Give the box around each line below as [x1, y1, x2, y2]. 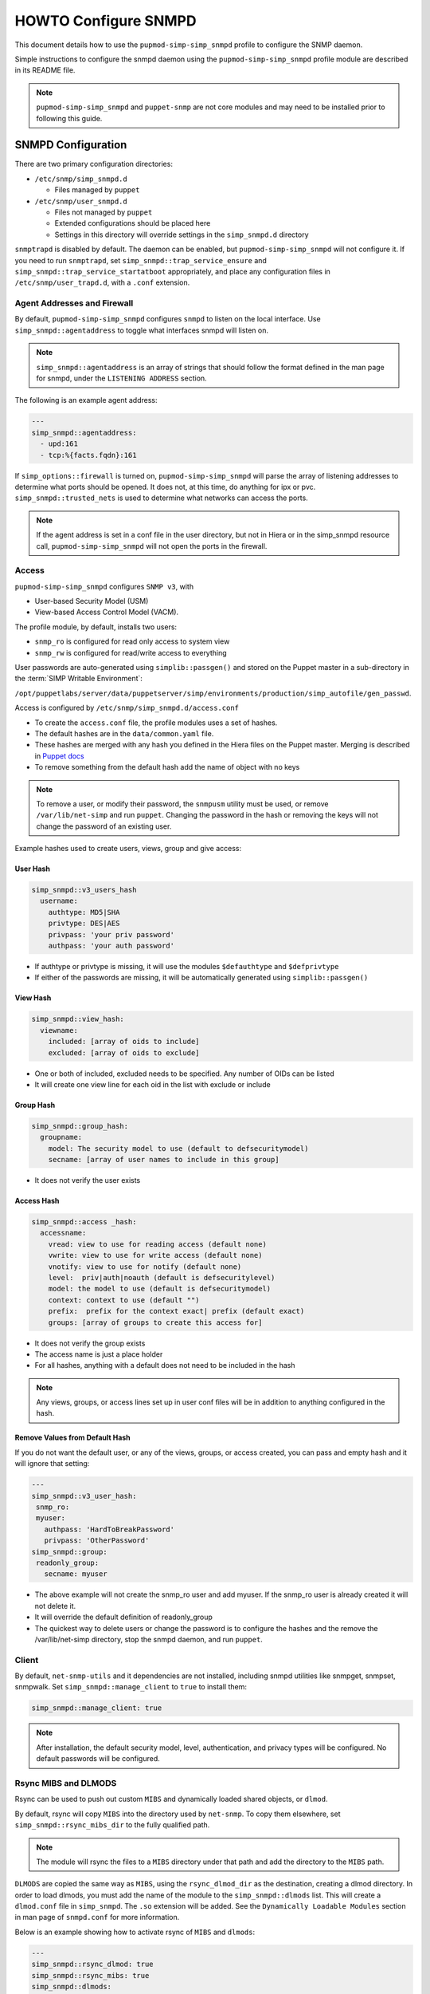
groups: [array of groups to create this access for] [48, 1318, 263, 1327]
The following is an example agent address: [14, 396, 158, 405]
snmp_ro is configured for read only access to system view [34, 636, 230, 646]
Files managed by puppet [54, 185, 140, 195]
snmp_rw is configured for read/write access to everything [34, 648, 227, 657]
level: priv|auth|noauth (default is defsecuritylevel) [48, 1273, 276, 1282]
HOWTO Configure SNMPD [14, 12, 197, 30]
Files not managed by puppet [54, 207, 153, 217]
